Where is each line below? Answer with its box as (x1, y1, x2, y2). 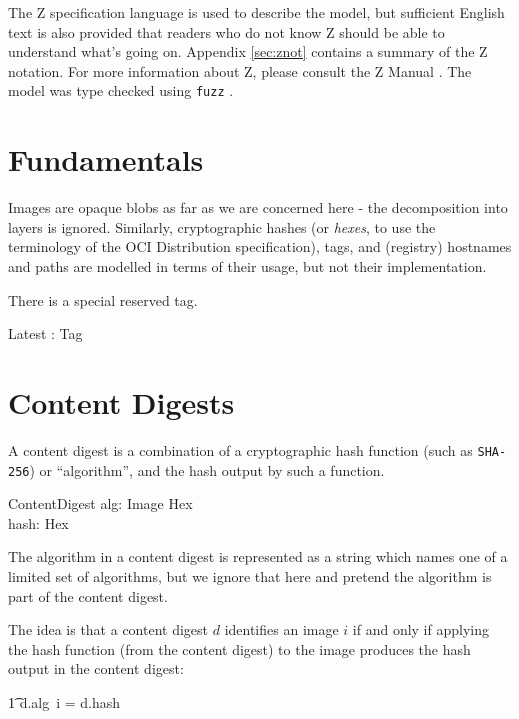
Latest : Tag (8, 323, 83, 344)
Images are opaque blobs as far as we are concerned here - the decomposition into (8, 197, 508, 218)
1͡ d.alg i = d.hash (8, 691, 121, 712)
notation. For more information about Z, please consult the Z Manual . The (8, 60, 472, 81)
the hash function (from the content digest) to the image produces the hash (8, 638, 471, 659)
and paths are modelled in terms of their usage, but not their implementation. (8, 255, 487, 276)
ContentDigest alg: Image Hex (8, 493, 193, 514)
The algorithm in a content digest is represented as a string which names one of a (8, 546, 508, 567)
